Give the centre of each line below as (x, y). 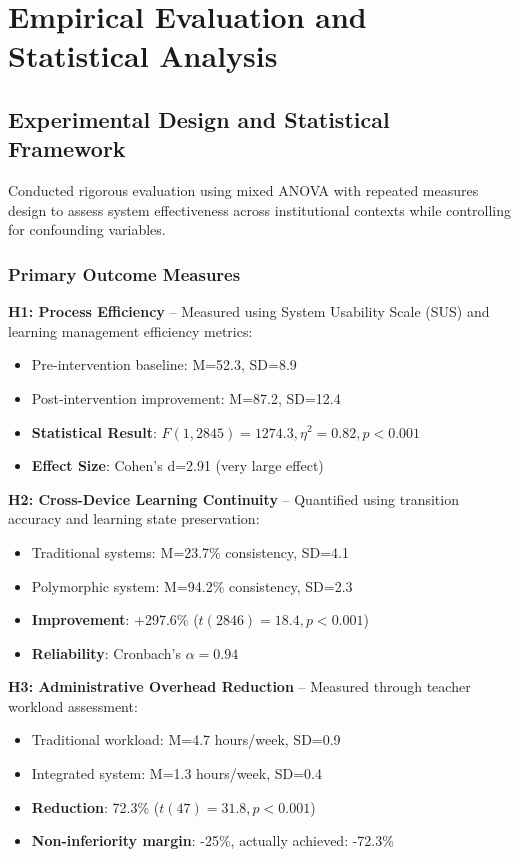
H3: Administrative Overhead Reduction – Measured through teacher (239, 686)
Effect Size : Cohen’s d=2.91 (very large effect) (177, 465)
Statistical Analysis (143, 55)
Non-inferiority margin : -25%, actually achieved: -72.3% (212, 840)
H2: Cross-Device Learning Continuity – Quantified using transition (233, 498)
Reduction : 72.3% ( (95, 806)
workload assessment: (73, 705)
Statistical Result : (94, 431)
